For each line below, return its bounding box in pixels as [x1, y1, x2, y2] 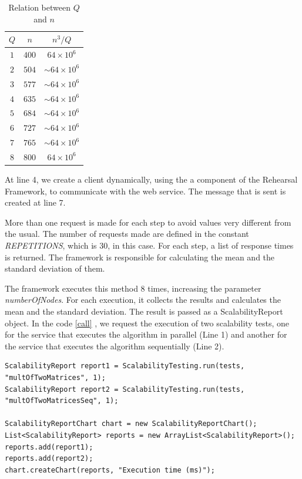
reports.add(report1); [5, 442, 93, 451]
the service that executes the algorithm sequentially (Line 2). [5, 339, 224, 352]
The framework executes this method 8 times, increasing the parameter [5, 282, 261, 294]
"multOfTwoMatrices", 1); [5, 373, 106, 382]
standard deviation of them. [5, 262, 105, 275]
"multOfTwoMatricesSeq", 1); [5, 397, 119, 405]
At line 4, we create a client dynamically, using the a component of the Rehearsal [5, 173, 298, 186]
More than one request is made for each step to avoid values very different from [5, 216, 291, 228]
